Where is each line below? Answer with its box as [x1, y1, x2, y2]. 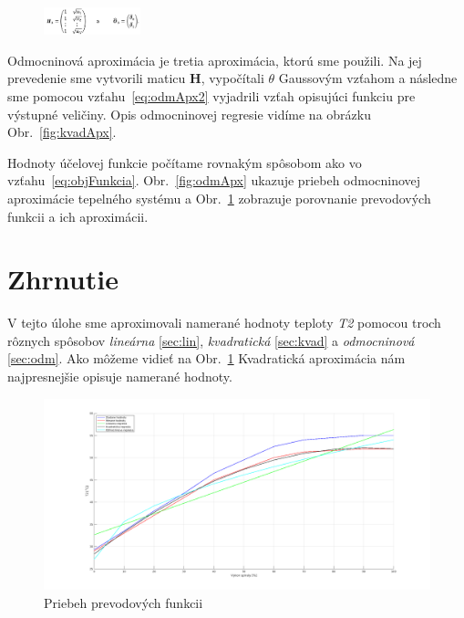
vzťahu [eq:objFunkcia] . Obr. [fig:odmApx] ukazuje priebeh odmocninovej [7, 171, 421, 190]
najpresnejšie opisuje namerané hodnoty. [7, 367, 232, 386]
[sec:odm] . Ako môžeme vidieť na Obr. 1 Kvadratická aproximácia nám [7, 349, 406, 368]
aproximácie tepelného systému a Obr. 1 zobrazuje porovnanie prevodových [7, 188, 431, 207]
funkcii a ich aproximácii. [7, 206, 149, 225]
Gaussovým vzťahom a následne [278, 68, 458, 88]
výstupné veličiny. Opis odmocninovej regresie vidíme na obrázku [7, 104, 371, 123]
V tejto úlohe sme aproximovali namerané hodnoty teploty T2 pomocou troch [7, 313, 441, 332]
